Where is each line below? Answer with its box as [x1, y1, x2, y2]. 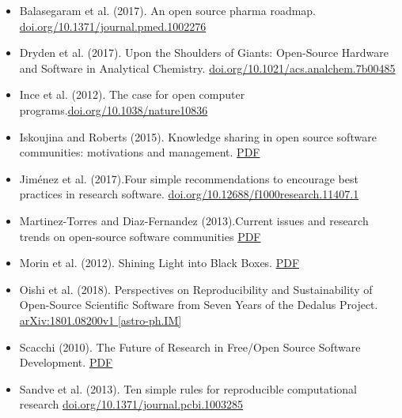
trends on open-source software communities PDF [19, 228, 261, 244]
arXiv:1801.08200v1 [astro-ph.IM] [19, 311, 182, 328]
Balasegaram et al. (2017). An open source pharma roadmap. [19, 2, 317, 18]
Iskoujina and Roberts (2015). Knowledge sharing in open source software [19, 128, 377, 145]
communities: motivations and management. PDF [19, 144, 260, 160]
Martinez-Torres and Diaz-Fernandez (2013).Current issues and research [19, 212, 369, 228]
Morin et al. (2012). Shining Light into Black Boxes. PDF [19, 254, 300, 271]
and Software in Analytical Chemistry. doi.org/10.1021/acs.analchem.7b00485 [19, 59, 396, 76]
